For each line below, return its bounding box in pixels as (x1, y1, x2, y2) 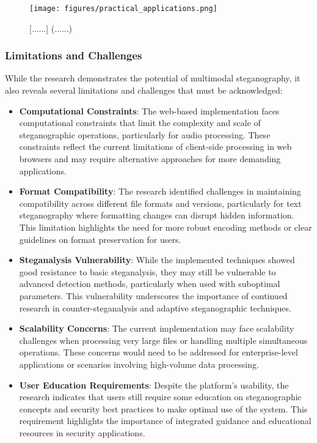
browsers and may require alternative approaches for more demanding (19, 152, 281, 165)
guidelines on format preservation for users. (19, 233, 181, 245)
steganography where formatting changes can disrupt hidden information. (19, 209, 294, 221)
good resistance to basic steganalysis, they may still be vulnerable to (19, 265, 276, 278)
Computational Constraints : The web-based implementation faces (19, 104, 280, 117)
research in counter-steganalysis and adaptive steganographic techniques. (19, 301, 291, 314)
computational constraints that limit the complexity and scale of (19, 116, 261, 129)
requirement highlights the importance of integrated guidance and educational (19, 414, 312, 427)
